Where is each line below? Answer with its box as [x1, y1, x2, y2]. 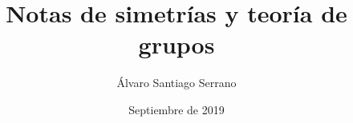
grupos [138, 28, 215, 61]
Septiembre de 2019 [128, 101, 225, 117]
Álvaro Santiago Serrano [116, 74, 237, 91]
